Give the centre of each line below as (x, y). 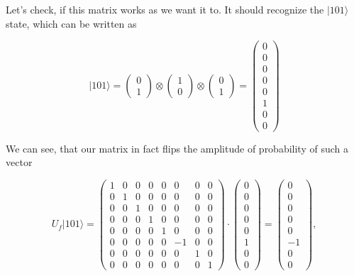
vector (19, 162)
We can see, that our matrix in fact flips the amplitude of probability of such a (177, 148)
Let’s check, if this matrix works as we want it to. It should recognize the (165, 9)
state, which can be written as (71, 23)
